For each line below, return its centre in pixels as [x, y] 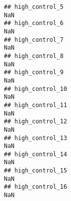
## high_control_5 [34, 7]
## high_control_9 [34, 72]
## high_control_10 [35, 89]
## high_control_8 [34, 56]
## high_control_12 [35, 122]
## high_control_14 [35, 154]
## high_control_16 [35, 187]
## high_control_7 [34, 40]
